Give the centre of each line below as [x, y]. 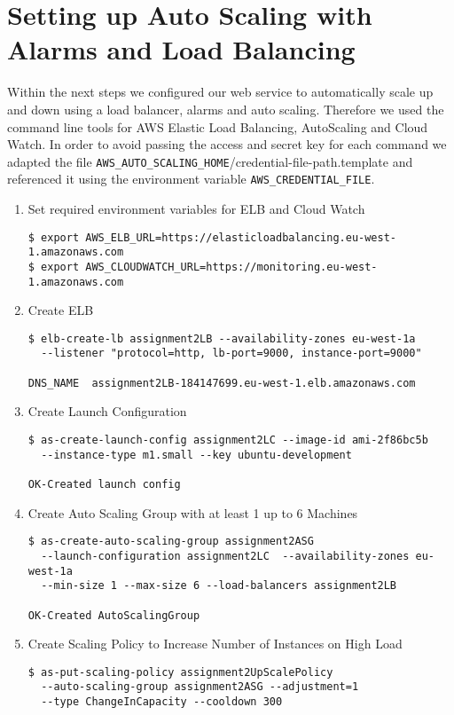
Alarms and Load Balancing [181, 49]
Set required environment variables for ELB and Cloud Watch [196, 208]
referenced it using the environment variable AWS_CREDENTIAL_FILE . [191, 179]
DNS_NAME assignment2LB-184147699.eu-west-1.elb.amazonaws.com [222, 383]
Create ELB [61, 310]
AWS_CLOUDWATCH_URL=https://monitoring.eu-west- [231, 267]
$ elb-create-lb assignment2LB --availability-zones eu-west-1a [222, 338]
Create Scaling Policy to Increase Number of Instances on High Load [215, 644]
